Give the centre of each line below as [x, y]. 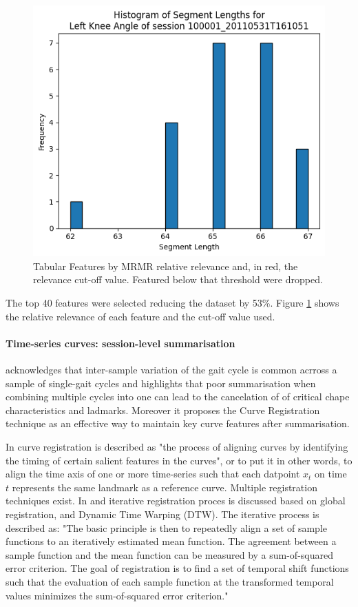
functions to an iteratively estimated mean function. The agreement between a [171, 541]
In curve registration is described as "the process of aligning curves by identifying [177, 447]
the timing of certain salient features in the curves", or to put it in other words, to [179, 460]
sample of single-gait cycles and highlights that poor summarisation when [161, 383]
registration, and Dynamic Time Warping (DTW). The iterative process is [162, 514]
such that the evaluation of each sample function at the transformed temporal [170, 581]
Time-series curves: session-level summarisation [120, 343]
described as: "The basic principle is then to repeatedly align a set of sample [167, 527]
